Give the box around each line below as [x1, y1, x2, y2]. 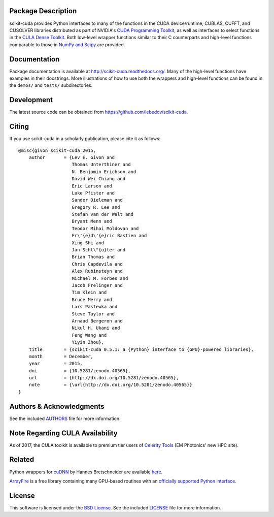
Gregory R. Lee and [72, 204, 120, 210]
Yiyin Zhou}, [72, 339, 104, 345]
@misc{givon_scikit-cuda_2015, [18, 147, 96, 153]
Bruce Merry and [72, 297, 113, 302]
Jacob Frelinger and [72, 282, 123, 288]
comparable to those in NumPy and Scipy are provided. [9, 41, 125, 48]
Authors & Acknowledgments [9, 402, 105, 411]
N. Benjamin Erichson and [72, 169, 136, 175]
